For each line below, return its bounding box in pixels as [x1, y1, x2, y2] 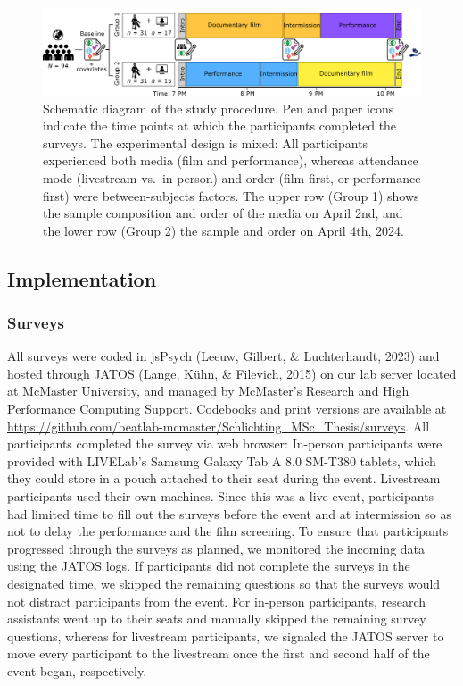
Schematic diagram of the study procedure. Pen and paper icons [43, 98, 394, 117]
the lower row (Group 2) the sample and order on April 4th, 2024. [43, 221, 404, 239]
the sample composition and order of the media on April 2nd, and [43, 204, 403, 222]
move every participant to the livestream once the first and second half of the [7, 644, 430, 663]
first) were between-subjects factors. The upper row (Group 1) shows [43, 186, 419, 205]
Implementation [7, 264, 157, 292]
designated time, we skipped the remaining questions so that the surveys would [7, 574, 441, 593]
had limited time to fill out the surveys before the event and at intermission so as [7, 504, 451, 523]
